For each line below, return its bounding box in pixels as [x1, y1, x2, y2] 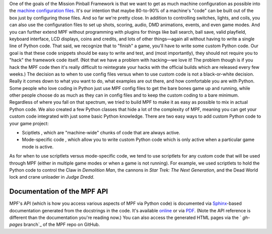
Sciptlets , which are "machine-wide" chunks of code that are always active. [22, 130, 181, 136]
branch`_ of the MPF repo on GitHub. [23, 221, 100, 227]
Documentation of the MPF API [9, 187, 108, 196]
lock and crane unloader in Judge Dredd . [9, 174, 95, 180]
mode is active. [22, 143, 54, 149]
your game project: [9, 120, 49, 126]
